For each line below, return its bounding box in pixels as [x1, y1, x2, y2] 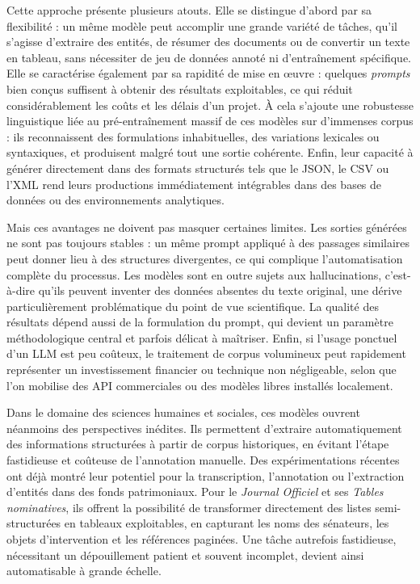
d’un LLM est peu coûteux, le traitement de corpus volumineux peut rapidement [6, 345, 406, 362]
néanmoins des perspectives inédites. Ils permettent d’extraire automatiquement [6, 419, 402, 436]
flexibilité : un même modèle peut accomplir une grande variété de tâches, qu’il [6, 17, 397, 34]
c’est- [384, 266, 411, 283]
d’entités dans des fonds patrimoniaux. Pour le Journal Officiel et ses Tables [6, 483, 384, 500]
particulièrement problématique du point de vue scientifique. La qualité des [6, 297, 379, 314]
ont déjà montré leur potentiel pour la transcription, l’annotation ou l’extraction [6, 467, 405, 484]
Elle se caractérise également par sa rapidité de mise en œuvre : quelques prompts [6, 65, 410, 82]
